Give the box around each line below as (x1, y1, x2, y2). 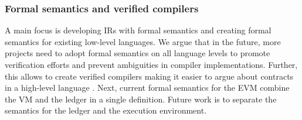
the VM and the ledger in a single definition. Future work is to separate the (5, 92, 277, 105)
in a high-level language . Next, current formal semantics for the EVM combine (5, 81, 290, 94)
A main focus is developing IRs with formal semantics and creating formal (5, 24, 272, 36)
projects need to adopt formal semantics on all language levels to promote (5, 47, 270, 59)
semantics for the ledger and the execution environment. (5, 104, 207, 116)
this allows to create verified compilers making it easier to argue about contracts (5, 70, 294, 82)
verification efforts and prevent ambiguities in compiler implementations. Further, (5, 59, 298, 70)
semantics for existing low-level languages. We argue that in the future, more (5, 35, 281, 47)
